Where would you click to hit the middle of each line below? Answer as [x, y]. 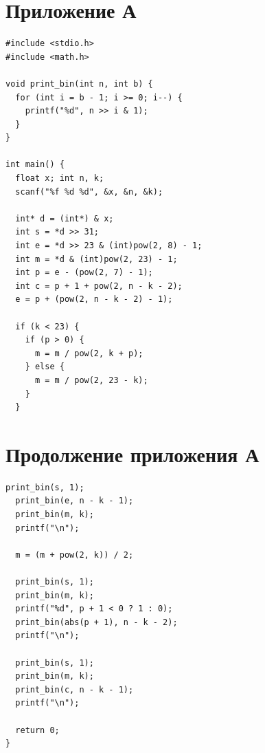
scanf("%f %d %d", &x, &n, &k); [89, 192]
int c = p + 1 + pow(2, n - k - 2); [99, 286]
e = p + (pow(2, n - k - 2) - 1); [94, 299]
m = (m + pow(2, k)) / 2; [74, 555]
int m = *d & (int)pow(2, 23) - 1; [96, 259]
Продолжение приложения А [132, 454]
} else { [45, 367]
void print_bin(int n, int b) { [79, 84]
